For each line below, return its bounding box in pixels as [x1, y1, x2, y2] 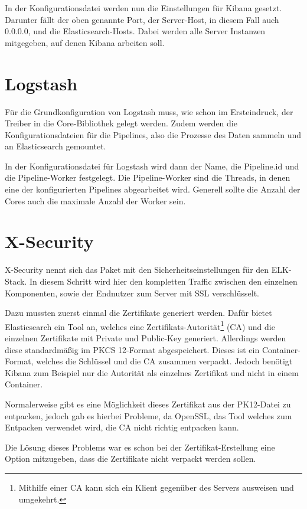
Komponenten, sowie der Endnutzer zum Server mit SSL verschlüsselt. [5, 286, 259, 299]
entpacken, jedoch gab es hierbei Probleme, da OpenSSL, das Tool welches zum [5, 409, 292, 422]
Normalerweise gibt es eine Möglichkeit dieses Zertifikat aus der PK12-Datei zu [5, 397, 291, 410]
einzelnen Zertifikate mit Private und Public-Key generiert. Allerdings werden [5, 332, 286, 344]
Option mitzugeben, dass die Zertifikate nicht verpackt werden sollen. [5, 452, 256, 465]
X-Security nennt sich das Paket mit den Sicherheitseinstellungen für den [5, 263, 269, 276]
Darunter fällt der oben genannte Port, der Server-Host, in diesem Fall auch [5, 13, 279, 25]
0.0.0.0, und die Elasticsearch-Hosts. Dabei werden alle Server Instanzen [5, 25, 266, 37]
